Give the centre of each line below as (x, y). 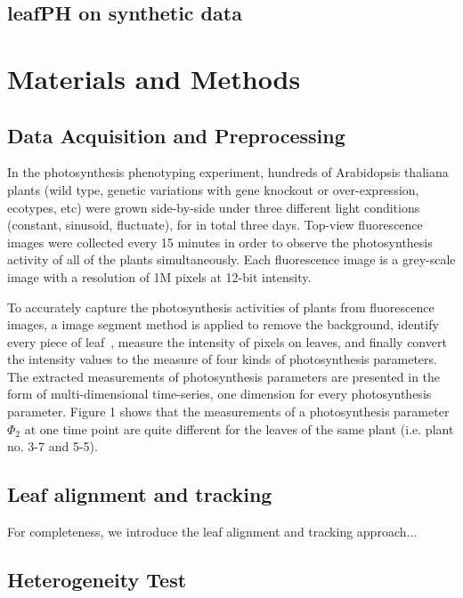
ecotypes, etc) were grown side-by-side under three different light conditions (214, 207)
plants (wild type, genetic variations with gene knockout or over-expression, (213, 189)
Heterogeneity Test (97, 580)
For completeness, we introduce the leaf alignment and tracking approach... (212, 532)
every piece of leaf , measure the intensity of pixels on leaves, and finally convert (227, 341)
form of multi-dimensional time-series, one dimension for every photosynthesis (219, 394)
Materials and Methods (154, 78)
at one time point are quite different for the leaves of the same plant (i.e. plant (239, 428)
